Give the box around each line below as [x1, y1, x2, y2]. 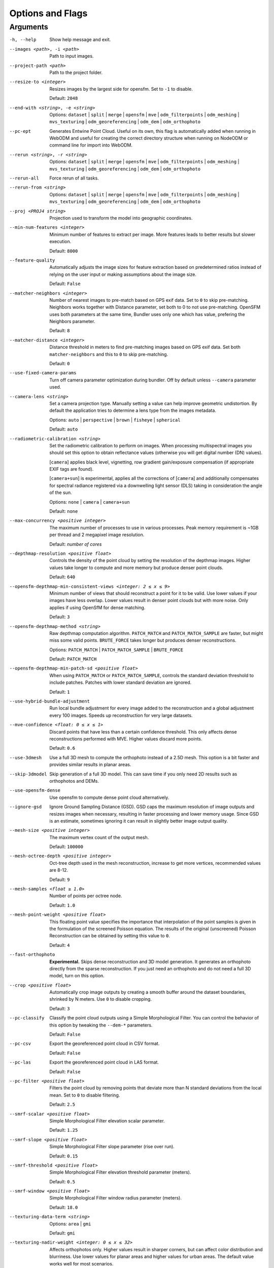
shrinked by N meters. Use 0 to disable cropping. [49, 996, 152, 1002]
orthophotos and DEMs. [49, 778, 99, 784]
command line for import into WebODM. [49, 142, 133, 148]
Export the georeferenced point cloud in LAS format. [49, 1059, 159, 1065]
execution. [49, 238, 72, 244]
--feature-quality [9, 257, 55, 263]
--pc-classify [9, 1015, 45, 1021]
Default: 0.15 [49, 1153, 78, 1159]
